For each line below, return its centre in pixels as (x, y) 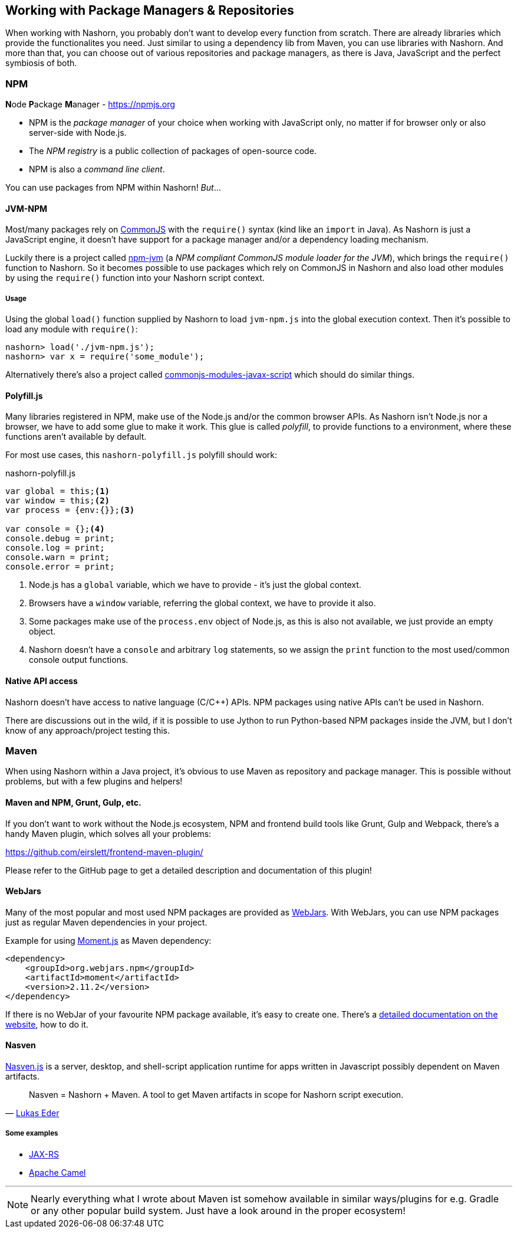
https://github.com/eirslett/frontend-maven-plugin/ (104, 852)
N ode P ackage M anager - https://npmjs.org (90, 104)
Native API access (42, 681)
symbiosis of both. (41, 63)
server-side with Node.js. (78, 133)
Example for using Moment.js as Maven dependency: (108, 940)
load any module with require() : (72, 329)
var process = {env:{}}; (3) (70, 510)
